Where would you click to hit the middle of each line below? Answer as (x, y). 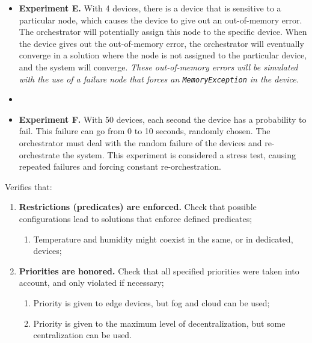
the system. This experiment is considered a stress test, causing (179, 154)
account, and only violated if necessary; (91, 283)
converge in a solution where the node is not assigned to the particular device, (163, 55)
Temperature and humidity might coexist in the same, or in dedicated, (163, 239)
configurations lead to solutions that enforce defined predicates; (136, 218)
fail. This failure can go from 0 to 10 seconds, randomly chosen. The (145, 131)
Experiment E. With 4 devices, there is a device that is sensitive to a (150, 8)
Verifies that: (29, 186)
